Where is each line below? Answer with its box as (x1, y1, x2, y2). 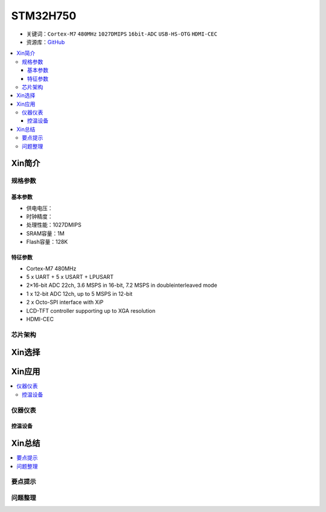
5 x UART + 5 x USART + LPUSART (26, 273, 114, 280)
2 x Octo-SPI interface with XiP (26, 299, 104, 306)
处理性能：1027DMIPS (26, 221, 81, 229)
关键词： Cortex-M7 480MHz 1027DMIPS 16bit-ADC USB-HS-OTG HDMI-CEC (26, 30, 217, 37)
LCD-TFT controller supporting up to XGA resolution (26, 307, 156, 314)
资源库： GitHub (26, 38, 65, 45)
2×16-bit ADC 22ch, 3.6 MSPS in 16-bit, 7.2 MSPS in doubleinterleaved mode (26, 281, 217, 289)
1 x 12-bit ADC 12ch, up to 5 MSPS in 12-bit (26, 290, 133, 297)
